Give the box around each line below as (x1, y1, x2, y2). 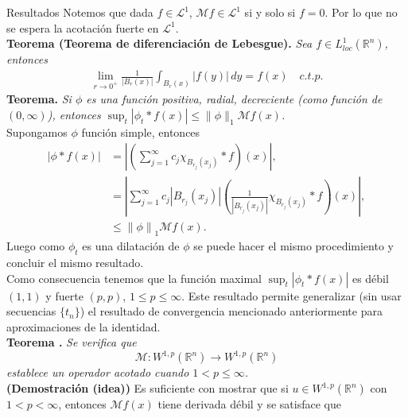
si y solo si (244, 4, 296, 20)
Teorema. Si (6, 91, 72, 107)
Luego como (6, 238, 65, 254)
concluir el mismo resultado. (6, 254, 144, 270)
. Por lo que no (324, 4, 398, 20)
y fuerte (45, 287, 84, 304)
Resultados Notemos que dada (6, 4, 153, 20)
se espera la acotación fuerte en (6, 19, 159, 36)
